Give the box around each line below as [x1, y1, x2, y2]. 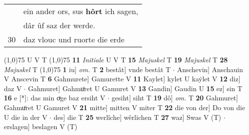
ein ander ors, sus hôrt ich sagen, [23, 5, 139, 17]
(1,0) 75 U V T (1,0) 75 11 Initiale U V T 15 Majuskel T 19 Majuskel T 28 [4, 55, 228, 64]
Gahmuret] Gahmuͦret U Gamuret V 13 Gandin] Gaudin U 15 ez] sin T [28, 83, 243, 93]
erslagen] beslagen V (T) [4, 121, 78, 132]
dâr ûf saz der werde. [23, 19, 95, 31]
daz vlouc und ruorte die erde [23, 34, 124, 45]
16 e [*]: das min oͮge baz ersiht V [4, 93, 105, 103]
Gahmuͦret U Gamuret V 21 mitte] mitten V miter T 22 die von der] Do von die [4, 102, 245, 112]
